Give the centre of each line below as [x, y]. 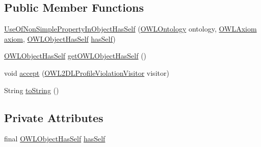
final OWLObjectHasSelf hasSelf [55, 139]
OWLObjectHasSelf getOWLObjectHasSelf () [75, 56]
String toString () [32, 90]
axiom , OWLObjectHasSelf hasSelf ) [60, 38]
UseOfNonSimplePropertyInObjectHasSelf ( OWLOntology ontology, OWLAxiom [130, 29]
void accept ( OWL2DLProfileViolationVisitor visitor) [87, 72]
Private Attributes [54, 117]
